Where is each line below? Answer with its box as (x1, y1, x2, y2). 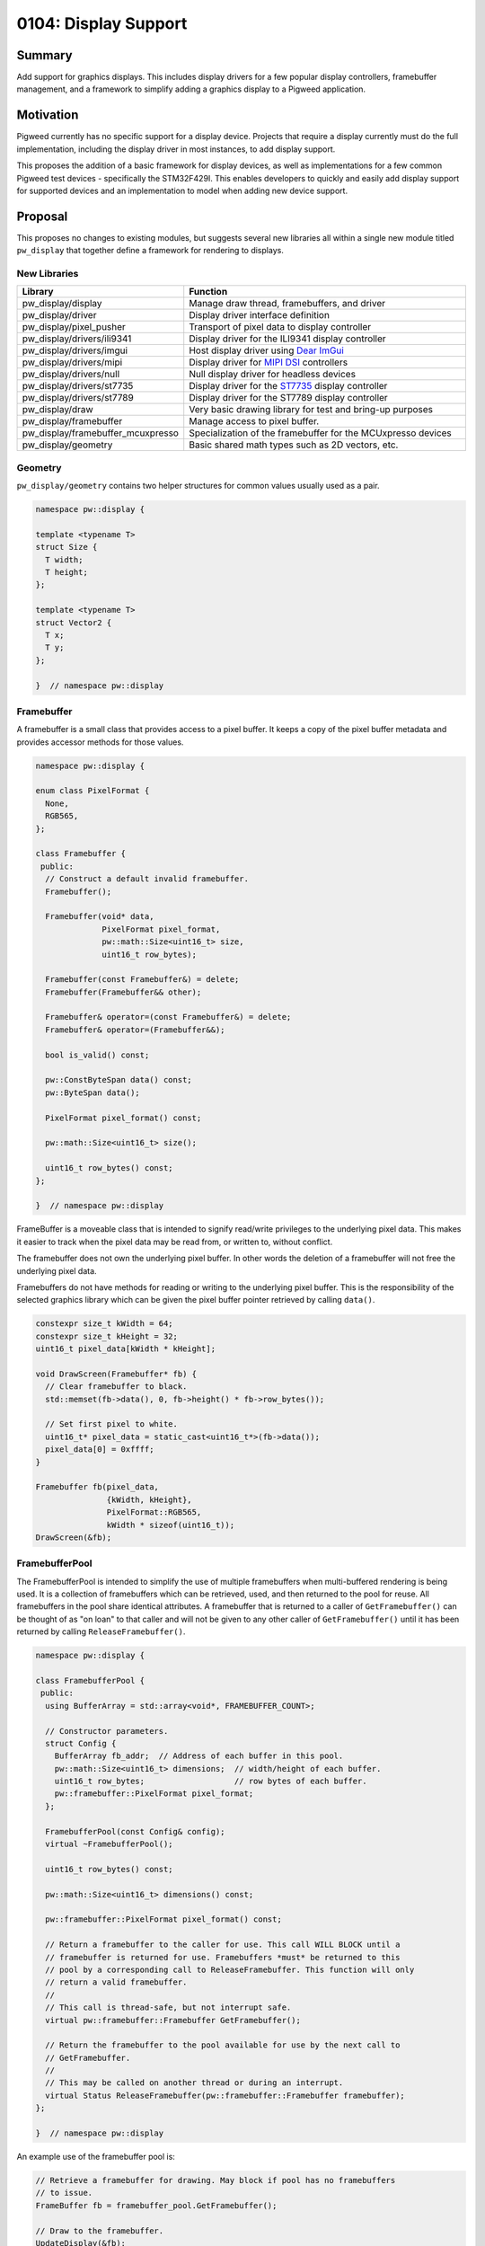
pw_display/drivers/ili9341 (22, 332, 132, 345)
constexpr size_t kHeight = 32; (35, 1331, 179, 1341)
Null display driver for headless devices (189, 368, 357, 381)
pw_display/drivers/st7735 (22, 380, 134, 393)
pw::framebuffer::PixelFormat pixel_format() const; (45, 1914, 282, 1924)
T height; (45, 567, 89, 578)
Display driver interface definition (189, 309, 330, 322)
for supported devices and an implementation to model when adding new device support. (16, 185, 348, 196)
